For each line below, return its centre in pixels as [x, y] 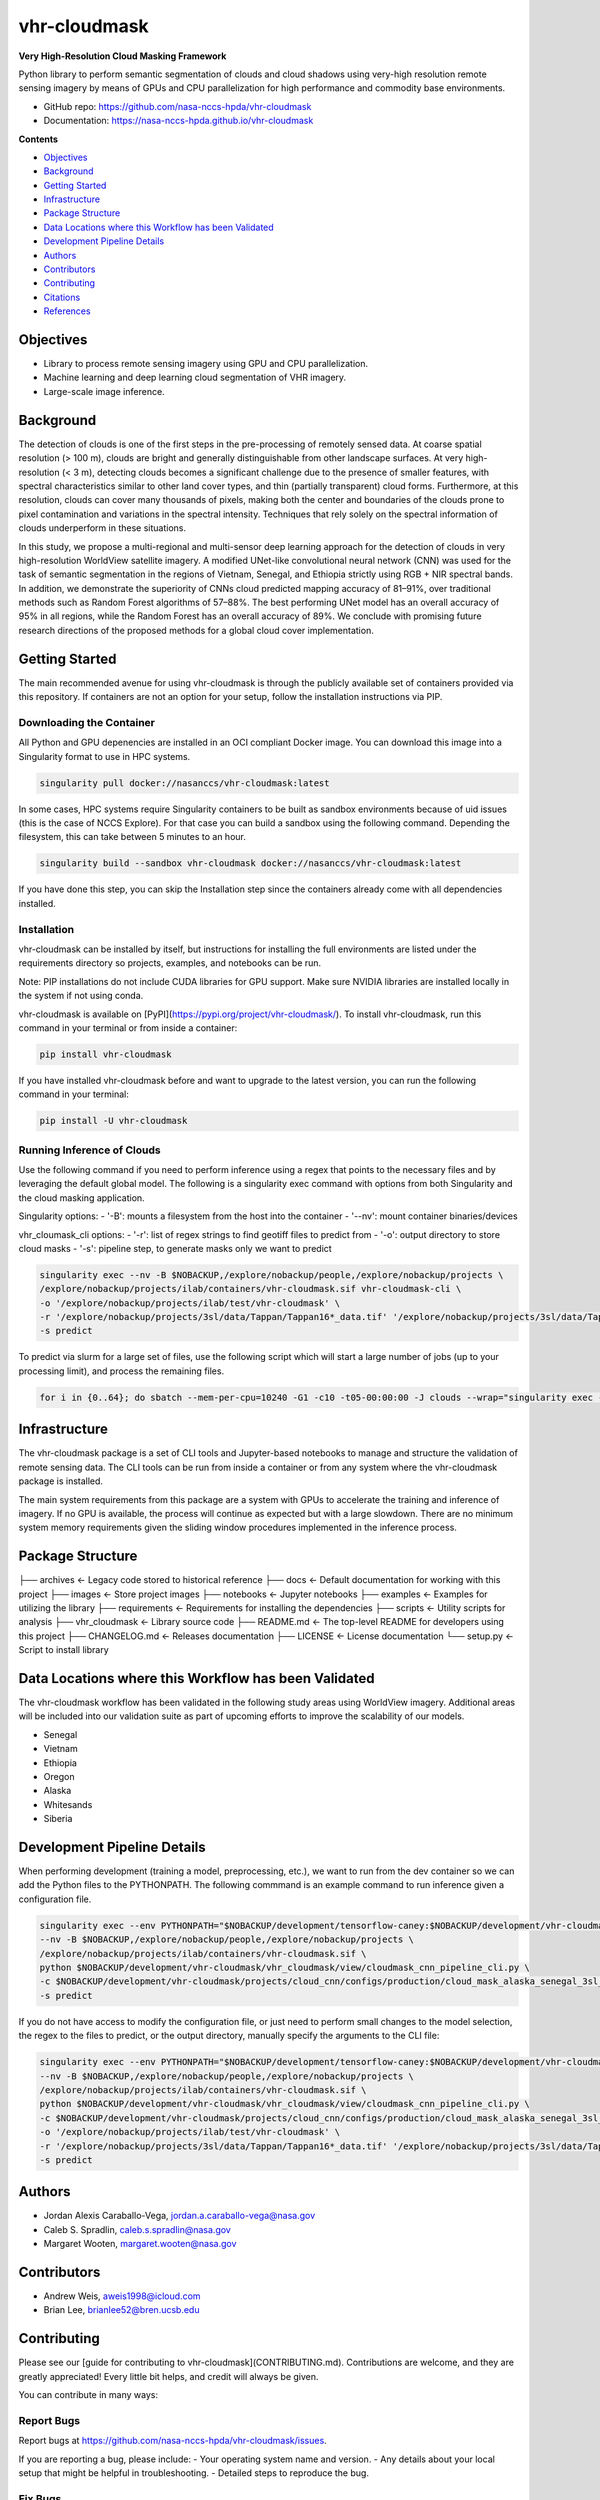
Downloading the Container [86, 722]
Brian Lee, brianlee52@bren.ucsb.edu [121, 2310]
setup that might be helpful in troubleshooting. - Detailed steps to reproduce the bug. [194, 2473]
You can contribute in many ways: [88, 2395]
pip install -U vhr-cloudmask [113, 1121]
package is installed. [61, 1481]
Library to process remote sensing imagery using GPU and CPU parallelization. [206, 364]
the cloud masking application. [81, 1197]
